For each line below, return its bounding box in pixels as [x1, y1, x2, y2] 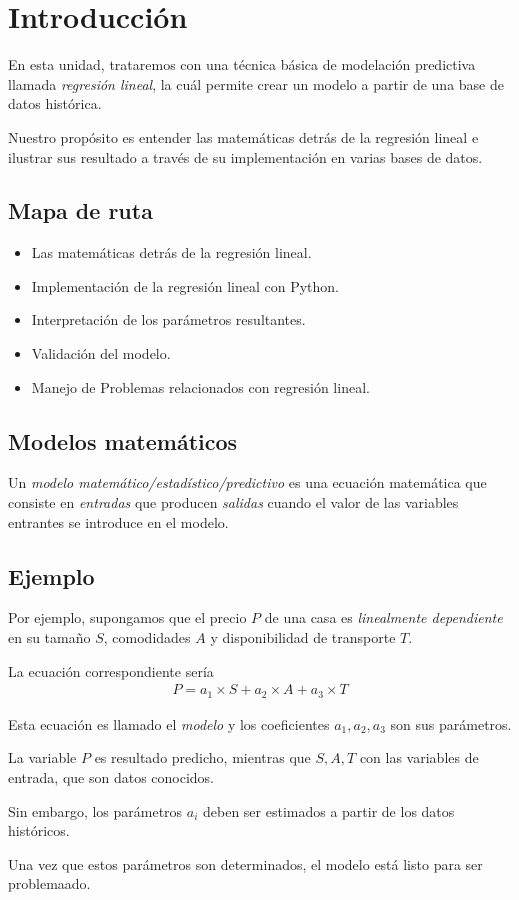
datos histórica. [8, 93, 102, 114]
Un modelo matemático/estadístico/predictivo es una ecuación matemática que [8, 472, 487, 493]
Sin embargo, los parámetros [8, 800, 183, 821]
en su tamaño [8, 627, 91, 648]
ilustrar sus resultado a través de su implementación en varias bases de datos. [8, 146, 483, 167]
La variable [8, 747, 77, 768]
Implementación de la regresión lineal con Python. [31, 275, 339, 296]
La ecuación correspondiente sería [8, 660, 214, 681]
